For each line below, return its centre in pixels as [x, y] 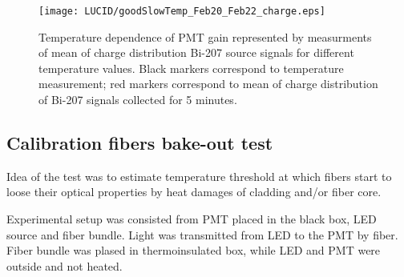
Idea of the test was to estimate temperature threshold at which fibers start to [199, 176]
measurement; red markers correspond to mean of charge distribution [208, 84]
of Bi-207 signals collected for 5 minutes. [138, 100]
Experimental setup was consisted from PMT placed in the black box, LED [192, 219]
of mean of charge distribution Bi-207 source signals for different [196, 52]
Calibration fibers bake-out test [140, 143]
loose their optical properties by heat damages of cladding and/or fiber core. [194, 192]
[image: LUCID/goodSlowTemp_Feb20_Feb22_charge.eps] [182, 11]
